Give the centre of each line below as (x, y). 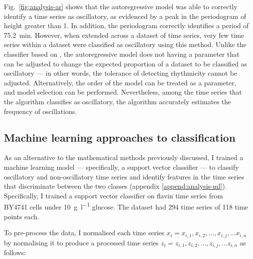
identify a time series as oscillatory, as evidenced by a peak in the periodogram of (125, 16)
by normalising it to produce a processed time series (81, 242)
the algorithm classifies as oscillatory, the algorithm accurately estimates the (118, 101)
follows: (15, 252)
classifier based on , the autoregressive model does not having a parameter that (122, 54)
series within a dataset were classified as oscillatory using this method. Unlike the (125, 44)
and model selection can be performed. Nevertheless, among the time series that (123, 92)
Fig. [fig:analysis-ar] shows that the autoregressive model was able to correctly (121, 6)
